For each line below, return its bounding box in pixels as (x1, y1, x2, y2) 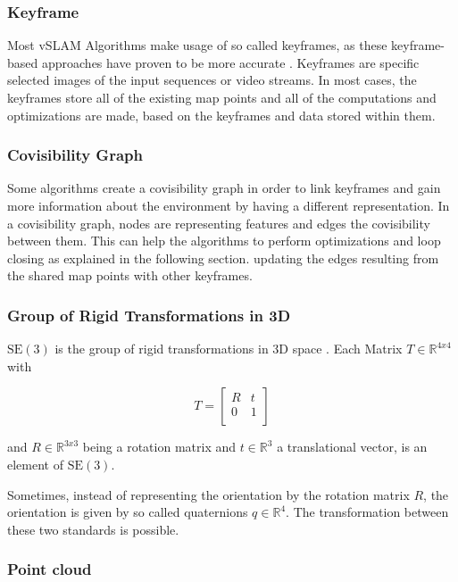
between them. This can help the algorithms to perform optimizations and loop (7, 231, 441, 250)
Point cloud (7, 558, 92, 580)
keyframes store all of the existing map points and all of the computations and (7, 88, 437, 106)
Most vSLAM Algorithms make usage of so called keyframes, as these (7, 36, 387, 54)
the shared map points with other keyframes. (7, 266, 253, 285)
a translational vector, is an (277, 437, 428, 456)
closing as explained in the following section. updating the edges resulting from (7, 248, 439, 267)
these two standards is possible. (7, 520, 179, 538)
